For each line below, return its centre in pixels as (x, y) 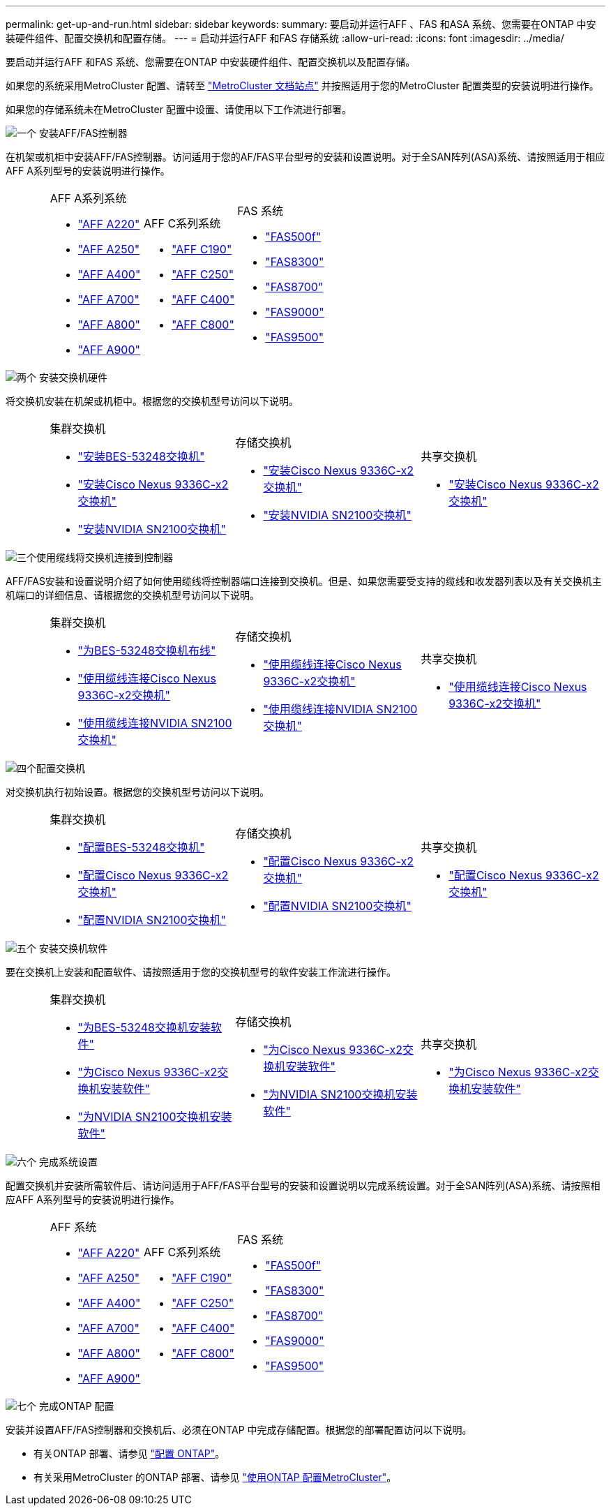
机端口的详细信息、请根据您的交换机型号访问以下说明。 (133, 595)
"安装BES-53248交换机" (141, 456)
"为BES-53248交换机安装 (144, 1027)
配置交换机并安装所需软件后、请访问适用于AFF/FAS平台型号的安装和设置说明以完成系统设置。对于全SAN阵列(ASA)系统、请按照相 (303, 1185)
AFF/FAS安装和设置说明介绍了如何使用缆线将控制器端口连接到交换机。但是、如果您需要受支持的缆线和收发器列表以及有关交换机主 (304, 581)
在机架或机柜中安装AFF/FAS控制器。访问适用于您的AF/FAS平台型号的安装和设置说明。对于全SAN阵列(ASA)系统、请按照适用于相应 (305, 157)
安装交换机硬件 (73, 377)
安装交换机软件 (73, 948)
